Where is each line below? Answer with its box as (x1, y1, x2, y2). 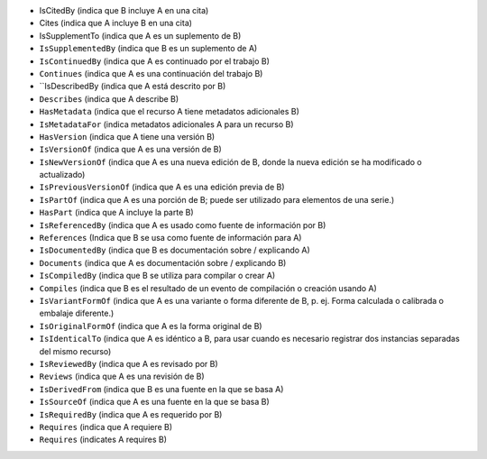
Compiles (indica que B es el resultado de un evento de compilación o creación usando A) (39, 282, 378, 293)
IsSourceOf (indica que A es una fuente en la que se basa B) (39, 397, 270, 408)
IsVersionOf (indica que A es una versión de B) (39, 144, 223, 155)
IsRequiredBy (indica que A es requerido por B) (39, 409, 223, 419)
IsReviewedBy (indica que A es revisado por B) (39, 358, 218, 369)
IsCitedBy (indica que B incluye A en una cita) (39, 5, 209, 15)
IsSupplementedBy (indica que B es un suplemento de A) (39, 43, 258, 54)
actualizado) (39, 170, 86, 180)
